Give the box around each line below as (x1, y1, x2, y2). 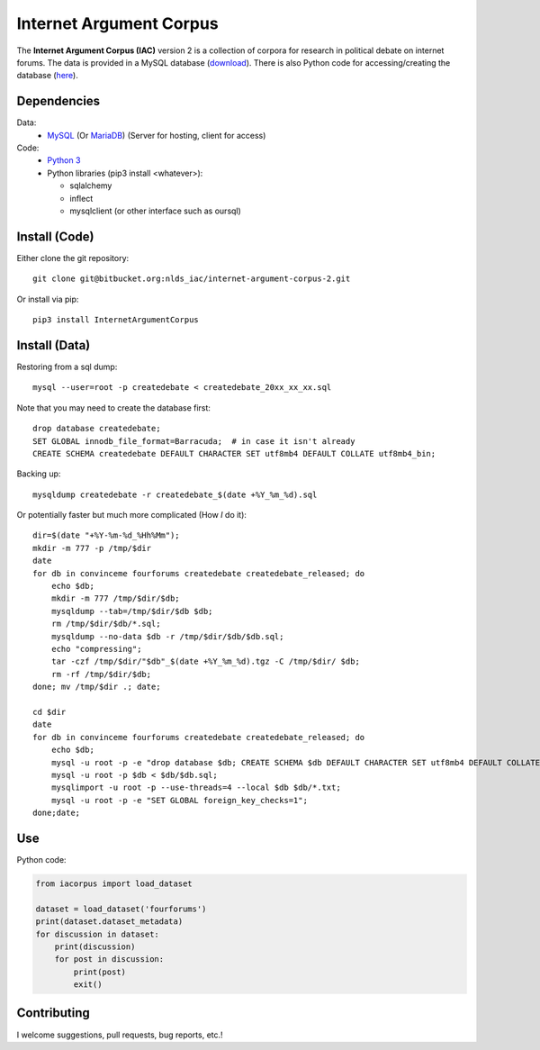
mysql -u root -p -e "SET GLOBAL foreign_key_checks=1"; (50, 795, 308, 805)
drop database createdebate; (32, 423, 161, 434)
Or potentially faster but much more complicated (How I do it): (16, 510, 247, 520)
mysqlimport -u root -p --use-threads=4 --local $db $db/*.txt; (50, 783, 341, 792)
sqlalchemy (69, 180, 112, 191)
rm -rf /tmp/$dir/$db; (50, 669, 152, 679)
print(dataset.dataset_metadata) (35, 917, 184, 927)
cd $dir (32, 707, 67, 717)
